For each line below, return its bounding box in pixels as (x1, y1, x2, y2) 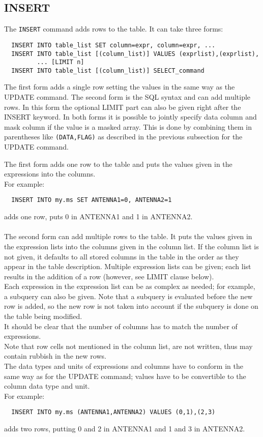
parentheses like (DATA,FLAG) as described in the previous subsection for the (4, 131, 243, 142)
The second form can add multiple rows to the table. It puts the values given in (4, 231, 252, 242)
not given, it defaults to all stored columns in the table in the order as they (4, 251, 239, 261)
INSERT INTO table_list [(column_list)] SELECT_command (11, 67, 204, 74)
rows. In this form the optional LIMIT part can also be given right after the (4, 101, 241, 112)
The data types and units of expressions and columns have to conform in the (4, 361, 243, 371)
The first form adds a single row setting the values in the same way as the (4, 81, 235, 92)
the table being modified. (4, 311, 82, 322)
